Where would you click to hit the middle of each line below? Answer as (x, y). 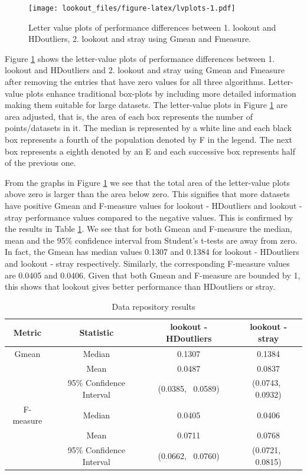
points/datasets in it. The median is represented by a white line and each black (148, 128)
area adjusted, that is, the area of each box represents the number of (129, 116)
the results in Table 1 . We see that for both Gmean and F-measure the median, (148, 229)
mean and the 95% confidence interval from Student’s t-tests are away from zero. (151, 240)
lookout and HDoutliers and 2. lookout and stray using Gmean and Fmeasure (145, 70)
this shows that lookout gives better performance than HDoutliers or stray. (140, 286)
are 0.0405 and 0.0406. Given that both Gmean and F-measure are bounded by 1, (153, 275)
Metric (27, 332)
